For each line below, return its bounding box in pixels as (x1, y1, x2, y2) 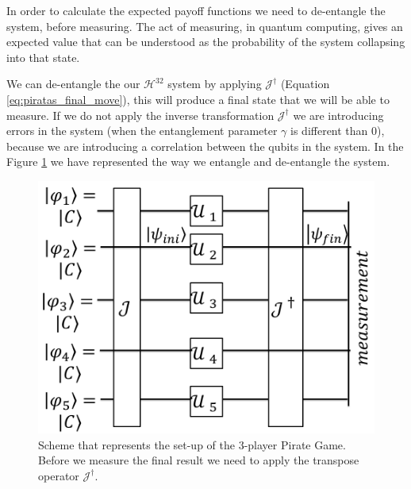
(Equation (280, 75, 330, 92)
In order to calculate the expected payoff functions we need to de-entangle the (6, 2, 386, 18)
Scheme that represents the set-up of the (38, 436, 235, 452)
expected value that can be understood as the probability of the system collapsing (6, 33, 405, 50)
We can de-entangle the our (6, 75, 140, 92)
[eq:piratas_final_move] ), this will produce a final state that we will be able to (6, 90, 390, 107)
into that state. (6, 48, 80, 65)
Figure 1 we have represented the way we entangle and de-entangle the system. (6, 153, 390, 170)
